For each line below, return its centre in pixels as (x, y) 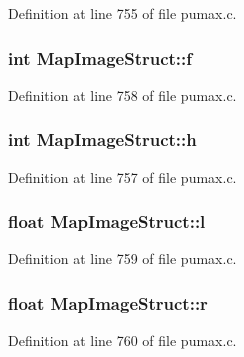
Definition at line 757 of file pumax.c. (122, 176)
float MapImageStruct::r (108, 302)
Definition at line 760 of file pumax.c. (122, 340)
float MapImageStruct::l (107, 221)
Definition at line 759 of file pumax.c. (122, 258)
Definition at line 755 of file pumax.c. (122, 13)
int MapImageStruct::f (100, 57)
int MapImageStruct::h (102, 139)
